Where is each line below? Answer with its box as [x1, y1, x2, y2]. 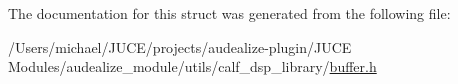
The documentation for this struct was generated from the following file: [8, 3, 451, 23]
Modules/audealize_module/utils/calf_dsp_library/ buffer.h [8, 56, 377, 77]
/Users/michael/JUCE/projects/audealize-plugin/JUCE [8, 36, 352, 57]
